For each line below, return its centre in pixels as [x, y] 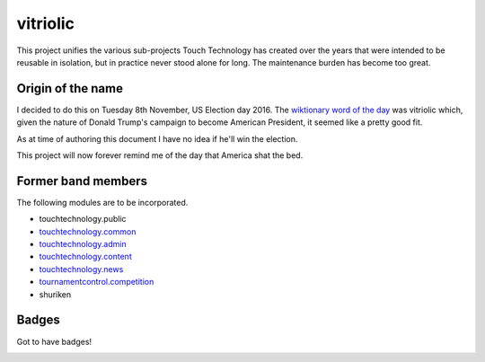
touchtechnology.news [81, 269]
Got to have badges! [54, 341]
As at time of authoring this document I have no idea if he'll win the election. [157, 138]
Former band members [82, 181]
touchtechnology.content [85, 257]
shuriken [55, 294]
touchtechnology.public [83, 219]
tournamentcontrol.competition [97, 282]
